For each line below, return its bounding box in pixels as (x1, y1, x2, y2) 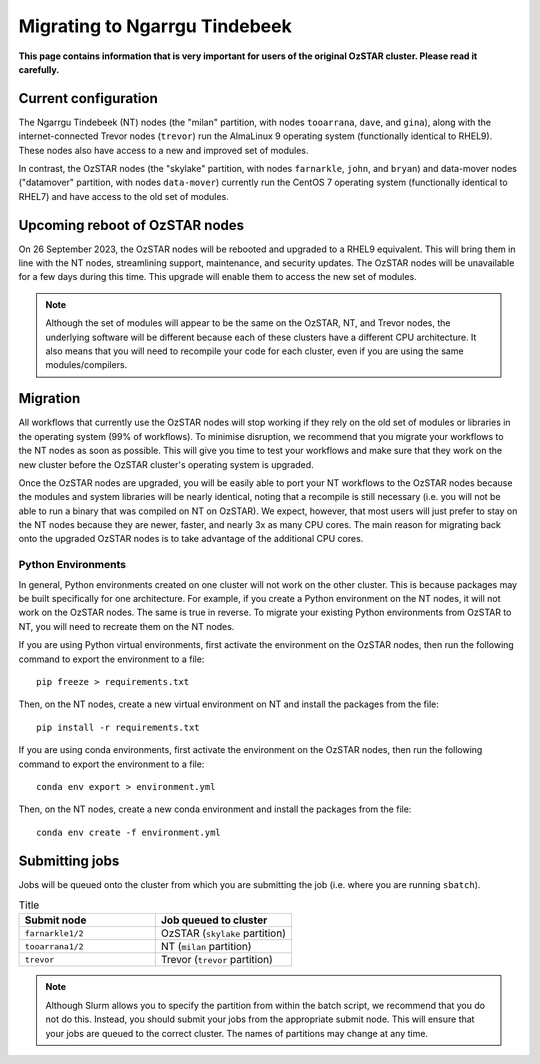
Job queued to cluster (160, 913, 268, 927)
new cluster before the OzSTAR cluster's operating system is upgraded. (18, 458, 314, 470)
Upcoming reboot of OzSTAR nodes (18, 216, 245, 234)
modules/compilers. (45, 359, 128, 371)
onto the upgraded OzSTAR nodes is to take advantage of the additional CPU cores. (18, 533, 364, 545)
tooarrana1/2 (24, 941, 84, 952)
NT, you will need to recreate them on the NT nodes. (18, 620, 235, 632)
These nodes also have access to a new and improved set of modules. (18, 144, 309, 156)
